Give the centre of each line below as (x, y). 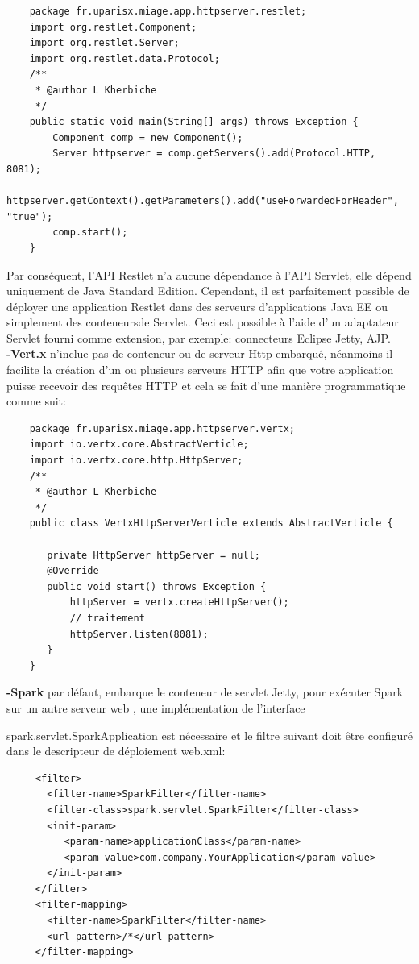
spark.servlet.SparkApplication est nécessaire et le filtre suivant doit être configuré (209, 735)
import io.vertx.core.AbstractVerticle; (139, 445)
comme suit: (36, 401)
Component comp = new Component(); (148, 137)
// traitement (107, 618)
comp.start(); (90, 233)
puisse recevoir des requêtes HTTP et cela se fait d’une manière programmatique (206, 385)
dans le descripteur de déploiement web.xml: (116, 751)
